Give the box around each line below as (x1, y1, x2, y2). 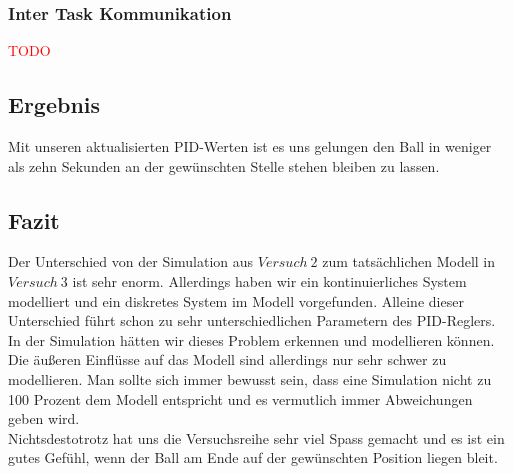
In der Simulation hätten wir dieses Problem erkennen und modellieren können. (8, 329, 495, 350)
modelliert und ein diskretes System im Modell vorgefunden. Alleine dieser (8, 290, 464, 311)
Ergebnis (8, 89, 101, 120)
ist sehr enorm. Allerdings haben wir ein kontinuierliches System (72, 271, 467, 291)
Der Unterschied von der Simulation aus (8, 251, 254, 272)
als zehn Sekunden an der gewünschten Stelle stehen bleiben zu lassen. (8, 155, 440, 176)
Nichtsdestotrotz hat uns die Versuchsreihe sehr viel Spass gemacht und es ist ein (8, 427, 505, 448)
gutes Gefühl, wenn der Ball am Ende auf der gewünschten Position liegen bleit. (8, 447, 498, 468)
